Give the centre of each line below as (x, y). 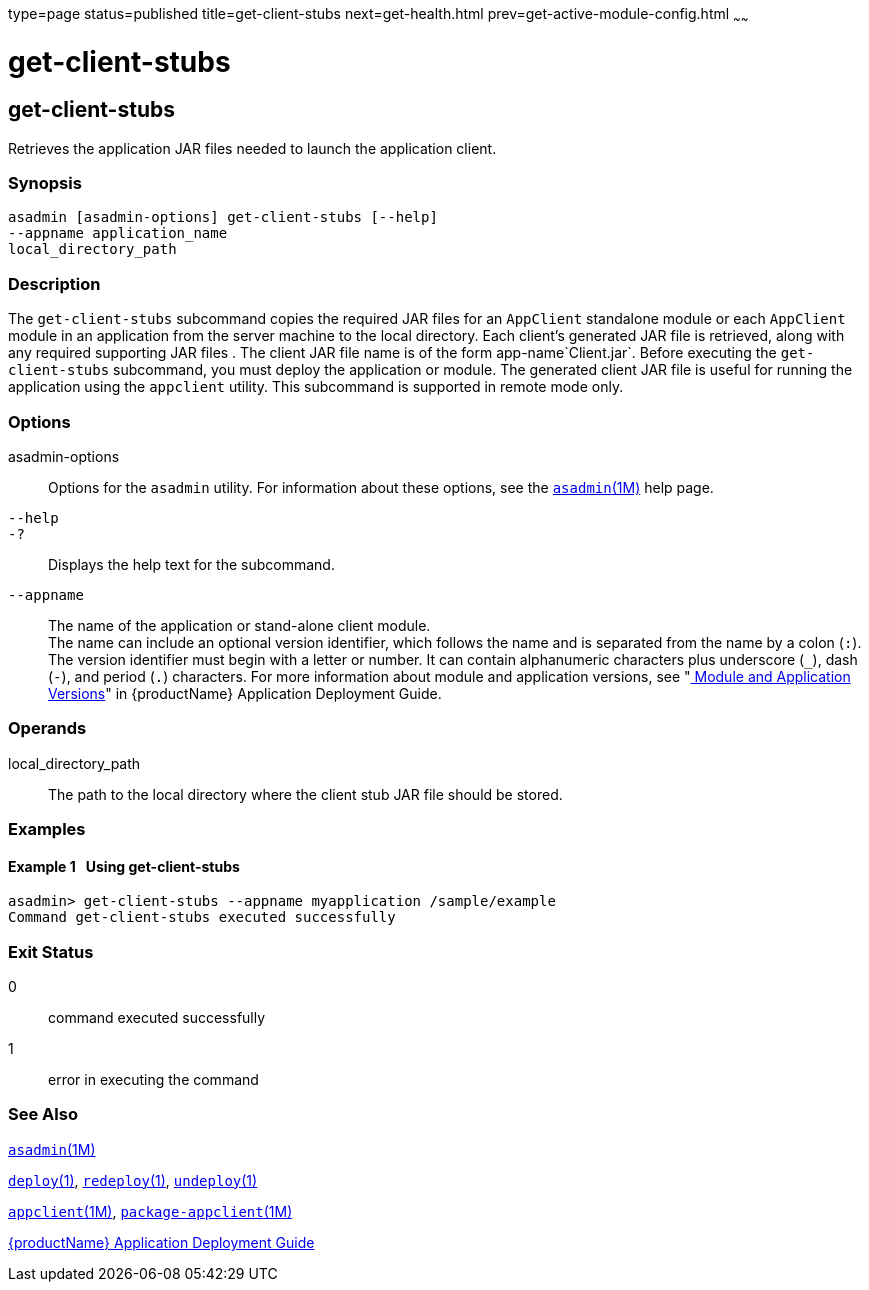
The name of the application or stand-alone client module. (239, 625)
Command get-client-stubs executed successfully (202, 917)
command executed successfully (157, 1018)
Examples (47, 829)
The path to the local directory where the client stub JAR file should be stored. (305, 794)
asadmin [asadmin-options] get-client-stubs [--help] (223, 217)
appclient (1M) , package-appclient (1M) (150, 1211)
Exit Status (51, 951)
